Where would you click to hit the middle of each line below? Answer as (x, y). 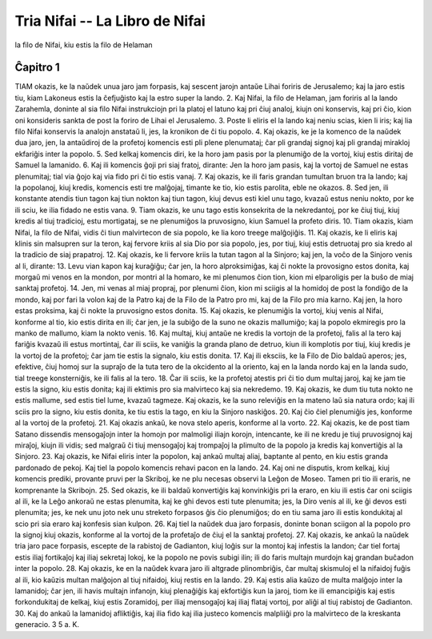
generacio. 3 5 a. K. (47, 625)
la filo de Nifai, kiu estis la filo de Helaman (84, 45)
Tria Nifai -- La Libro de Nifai (110, 21)
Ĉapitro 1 (37, 68)
